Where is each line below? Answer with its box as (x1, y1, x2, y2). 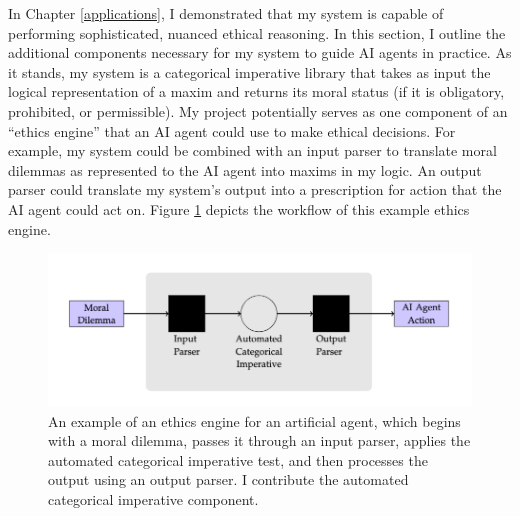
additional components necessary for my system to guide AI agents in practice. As (8, 42, 512, 63)
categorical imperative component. (48, 488, 259, 509)
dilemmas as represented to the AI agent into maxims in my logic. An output (8, 159, 482, 180)
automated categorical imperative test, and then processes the (48, 449, 428, 470)
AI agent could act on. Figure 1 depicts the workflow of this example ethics (8, 198, 470, 219)
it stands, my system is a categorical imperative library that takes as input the (8, 61, 491, 82)
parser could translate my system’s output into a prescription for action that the (8, 179, 502, 200)
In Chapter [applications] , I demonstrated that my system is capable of (8, 3, 444, 23)
